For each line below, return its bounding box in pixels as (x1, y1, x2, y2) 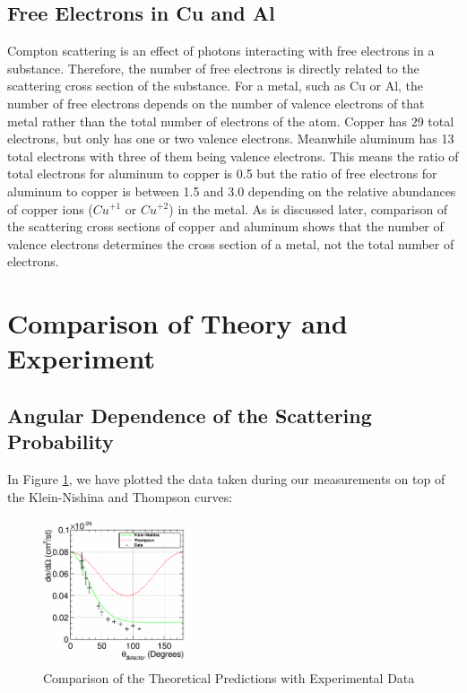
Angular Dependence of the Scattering (7, 401, 372, 429)
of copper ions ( (7, 199, 93, 218)
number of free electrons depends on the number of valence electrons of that (7, 93, 425, 112)
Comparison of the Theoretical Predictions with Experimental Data (43, 669, 415, 688)
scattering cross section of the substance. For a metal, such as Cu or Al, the (7, 76, 424, 95)
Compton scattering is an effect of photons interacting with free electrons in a (7, 41, 435, 60)
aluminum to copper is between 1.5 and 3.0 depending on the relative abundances (7, 181, 456, 200)
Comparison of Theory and (7, 305, 348, 342)
